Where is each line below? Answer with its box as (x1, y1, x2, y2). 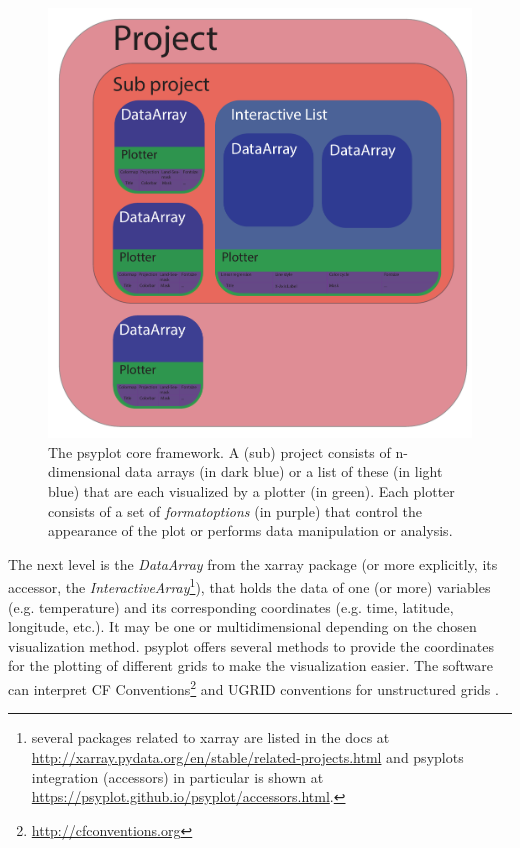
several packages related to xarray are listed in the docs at (31, 727, 390, 748)
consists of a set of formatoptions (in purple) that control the (48, 500, 422, 521)
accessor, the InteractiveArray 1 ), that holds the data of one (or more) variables (8, 574, 491, 598)
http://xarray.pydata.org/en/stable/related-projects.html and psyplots (31, 746, 464, 767)
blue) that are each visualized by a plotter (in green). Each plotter (48, 481, 455, 502)
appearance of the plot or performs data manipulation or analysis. (48, 520, 453, 541)
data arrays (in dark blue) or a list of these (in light (125, 461, 443, 482)
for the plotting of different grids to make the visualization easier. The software (8, 655, 494, 676)
